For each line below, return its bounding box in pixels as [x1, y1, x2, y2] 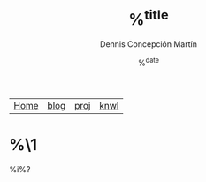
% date [138, 56, 159, 68]
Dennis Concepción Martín [100, 39, 197, 49]
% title [127, 6, 170, 30]
